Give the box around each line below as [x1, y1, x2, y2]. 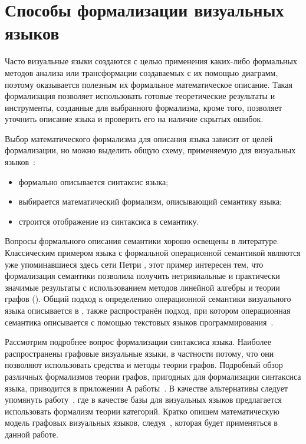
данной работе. [5, 427, 58, 440]
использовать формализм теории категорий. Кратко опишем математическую [5, 404, 279, 417]
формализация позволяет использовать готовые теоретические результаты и [5, 90, 275, 102]
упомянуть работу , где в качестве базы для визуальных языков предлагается [5, 393, 282, 406]
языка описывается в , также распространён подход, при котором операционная [5, 304, 291, 316]
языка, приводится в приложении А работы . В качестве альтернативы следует [5, 381, 288, 394]
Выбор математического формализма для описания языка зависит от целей [5, 132, 273, 144]
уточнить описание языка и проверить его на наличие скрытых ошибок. [5, 113, 264, 125]
